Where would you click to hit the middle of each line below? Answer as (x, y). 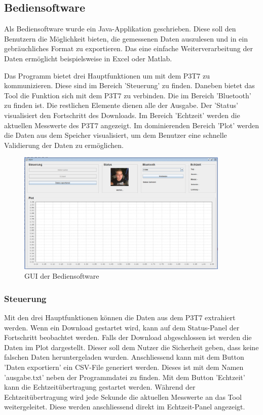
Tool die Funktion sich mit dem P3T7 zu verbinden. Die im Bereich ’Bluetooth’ (128, 95)
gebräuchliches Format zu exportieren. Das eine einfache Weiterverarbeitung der (128, 48)
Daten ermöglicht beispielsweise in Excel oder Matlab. (88, 58)
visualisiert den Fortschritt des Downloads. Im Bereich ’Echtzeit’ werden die (122, 115)
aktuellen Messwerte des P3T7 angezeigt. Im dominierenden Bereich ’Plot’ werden (131, 125)
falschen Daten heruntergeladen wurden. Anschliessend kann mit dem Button (124, 357)
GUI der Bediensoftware (62, 276)
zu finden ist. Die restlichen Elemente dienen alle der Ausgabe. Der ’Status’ (121, 105)
